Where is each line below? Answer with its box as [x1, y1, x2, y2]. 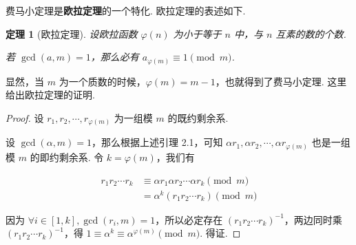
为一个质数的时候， [59, 74, 146, 88]
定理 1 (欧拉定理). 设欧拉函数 [6, 26, 138, 41]
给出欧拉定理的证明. [6, 87, 95, 102]
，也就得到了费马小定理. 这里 [215, 74, 347, 88]
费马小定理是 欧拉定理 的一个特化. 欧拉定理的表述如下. [6, 3, 246, 17]
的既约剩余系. [167, 110, 229, 125]
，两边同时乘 [284, 212, 342, 226]
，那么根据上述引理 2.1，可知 [92, 135, 223, 149]
